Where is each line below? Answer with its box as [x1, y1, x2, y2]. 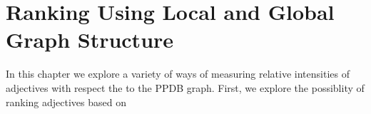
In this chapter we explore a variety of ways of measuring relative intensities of [6, 66, 350, 81]
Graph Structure [6, 25, 174, 54]
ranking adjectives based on [6, 94, 126, 109]
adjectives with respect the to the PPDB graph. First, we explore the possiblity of [6, 80, 365, 95]
